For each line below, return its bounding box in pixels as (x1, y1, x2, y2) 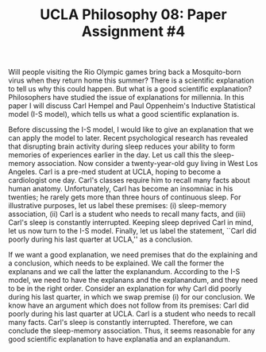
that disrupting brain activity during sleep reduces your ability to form (8, 141, 236, 152)
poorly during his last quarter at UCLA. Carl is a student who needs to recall (8, 309, 256, 319)
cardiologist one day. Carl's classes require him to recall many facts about (8, 176, 250, 185)
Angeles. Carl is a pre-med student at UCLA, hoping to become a (8, 167, 222, 176)
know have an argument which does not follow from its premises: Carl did (8, 300, 249, 311)
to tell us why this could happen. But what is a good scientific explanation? (8, 84, 253, 94)
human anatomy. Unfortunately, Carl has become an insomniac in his (8, 184, 233, 194)
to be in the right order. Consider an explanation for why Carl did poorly (8, 284, 242, 293)
